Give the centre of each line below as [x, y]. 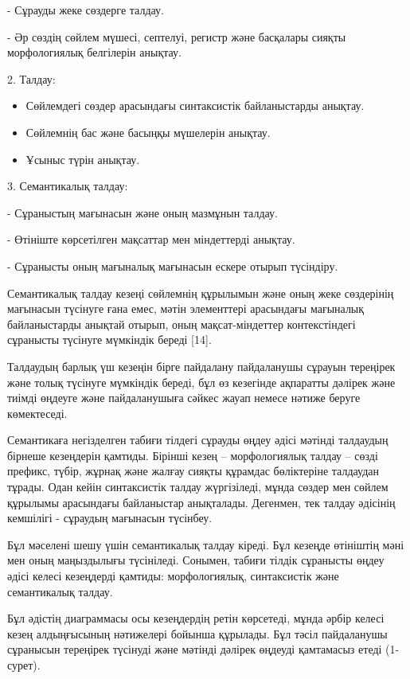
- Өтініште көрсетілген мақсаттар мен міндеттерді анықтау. [151, 239]
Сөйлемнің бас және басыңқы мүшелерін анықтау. [148, 132]
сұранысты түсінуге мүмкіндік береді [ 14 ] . [109, 339]
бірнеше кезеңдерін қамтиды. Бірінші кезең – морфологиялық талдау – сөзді [193, 455]
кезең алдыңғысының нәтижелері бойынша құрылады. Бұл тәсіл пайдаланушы [197, 633]
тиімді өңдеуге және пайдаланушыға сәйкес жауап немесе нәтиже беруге [184, 398]
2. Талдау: [31, 78]
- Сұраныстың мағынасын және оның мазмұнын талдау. [143, 212]
